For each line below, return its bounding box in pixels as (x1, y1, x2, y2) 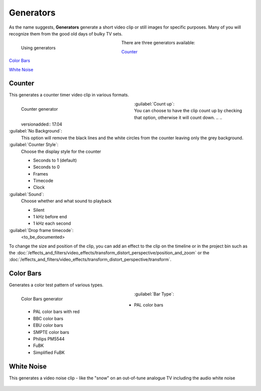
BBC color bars (33, 315, 64, 321)
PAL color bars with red (33, 309, 80, 315)
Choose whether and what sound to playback (21, 198, 112, 204)
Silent (33, 207, 44, 213)
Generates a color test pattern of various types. (9, 282, 104, 288)
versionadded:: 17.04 (21, 121, 62, 127)
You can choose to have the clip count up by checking (134, 108, 243, 114)
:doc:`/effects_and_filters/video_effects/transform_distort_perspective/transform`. (9, 257, 172, 262)
